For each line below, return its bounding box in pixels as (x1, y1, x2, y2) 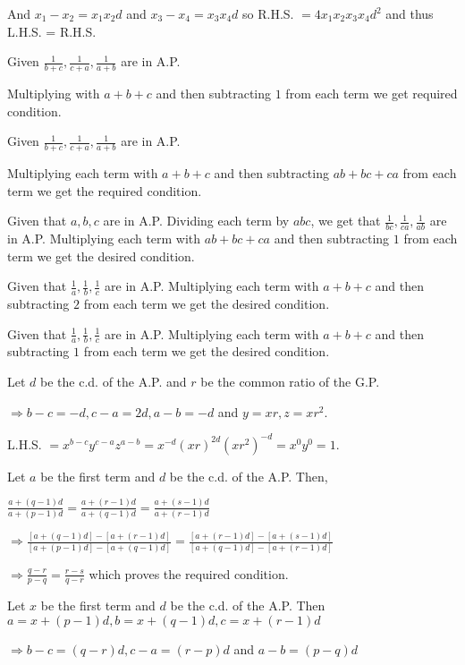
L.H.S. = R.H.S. (7, 21, 97, 40)
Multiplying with (7, 84, 100, 103)
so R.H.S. (242, 4, 294, 22)
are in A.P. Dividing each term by (103, 211, 290, 230)
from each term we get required (285, 84, 458, 103)
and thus (385, 4, 434, 22)
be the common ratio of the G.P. (200, 372, 380, 391)
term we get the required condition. (7, 181, 202, 200)
